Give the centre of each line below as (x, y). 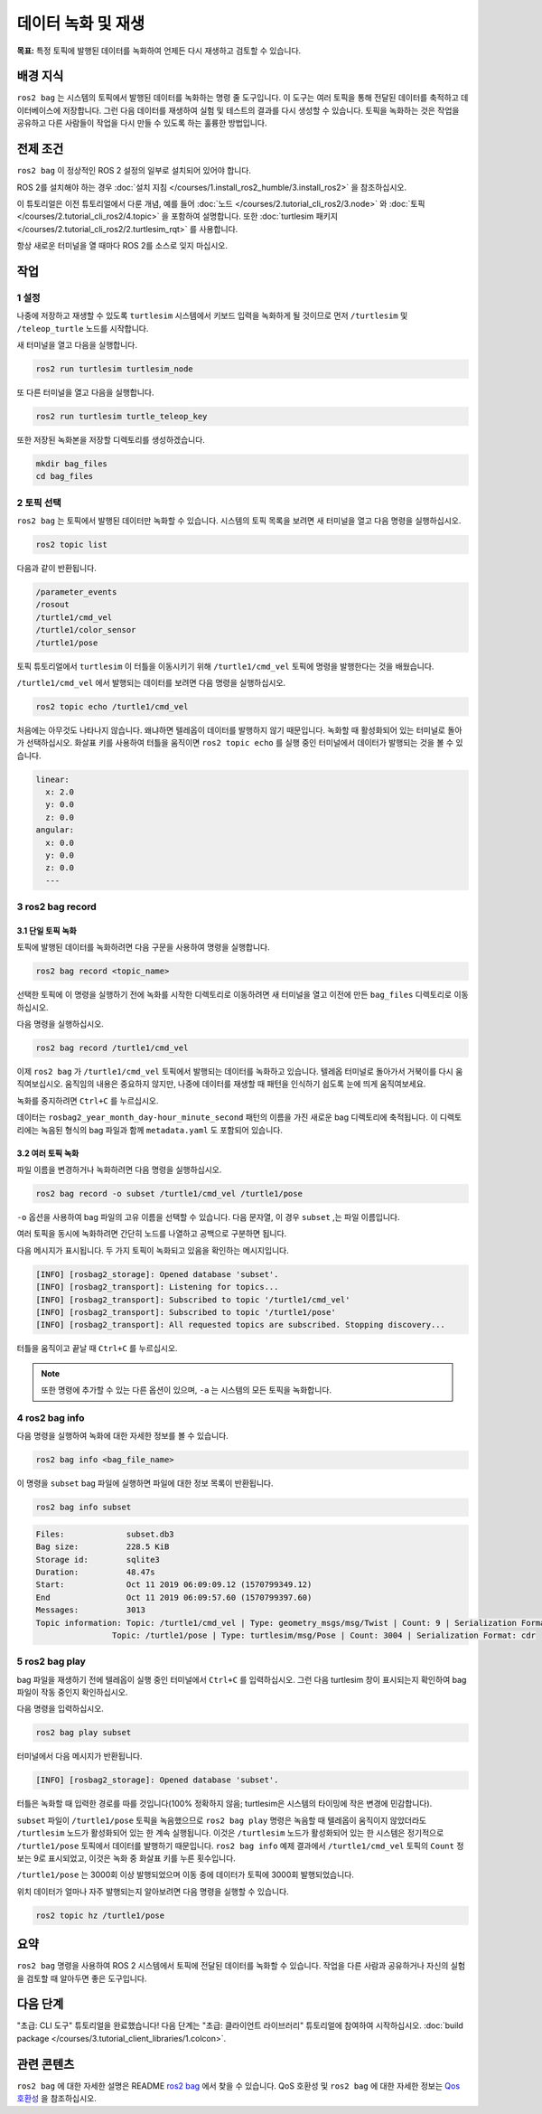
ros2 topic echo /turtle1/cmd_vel (112, 706)
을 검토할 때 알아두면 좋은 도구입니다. (82, 1978)
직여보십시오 (39, 1084)
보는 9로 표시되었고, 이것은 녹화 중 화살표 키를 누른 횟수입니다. (126, 1858)
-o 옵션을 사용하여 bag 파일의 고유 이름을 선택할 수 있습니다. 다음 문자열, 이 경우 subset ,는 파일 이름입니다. (208, 1217)
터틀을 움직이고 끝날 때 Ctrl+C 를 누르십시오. (97, 1348)
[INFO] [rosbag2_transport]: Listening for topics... (157, 1287)
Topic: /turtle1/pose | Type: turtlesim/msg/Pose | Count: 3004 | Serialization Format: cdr (324, 1635)
